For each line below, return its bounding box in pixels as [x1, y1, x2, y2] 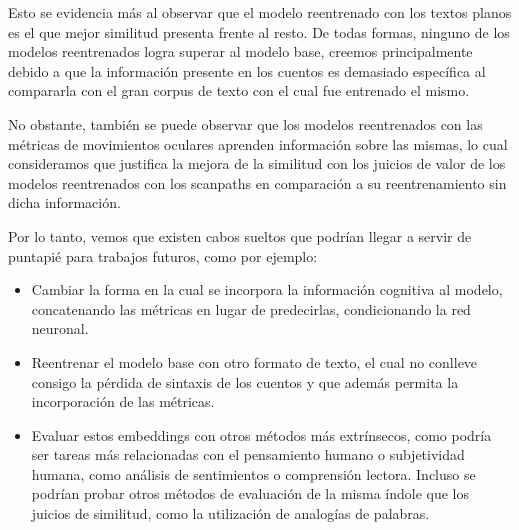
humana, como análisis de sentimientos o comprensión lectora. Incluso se [31, 463, 476, 484]
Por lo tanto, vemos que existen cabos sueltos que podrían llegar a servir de [8, 225, 472, 246]
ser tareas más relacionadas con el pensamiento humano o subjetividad [31, 444, 465, 465]
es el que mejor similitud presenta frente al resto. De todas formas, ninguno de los [8, 21, 510, 42]
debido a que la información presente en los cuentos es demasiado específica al [8, 60, 486, 81]
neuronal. [31, 318, 89, 339]
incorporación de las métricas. [31, 391, 215, 412]
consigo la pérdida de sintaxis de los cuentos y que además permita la [31, 371, 459, 392]
